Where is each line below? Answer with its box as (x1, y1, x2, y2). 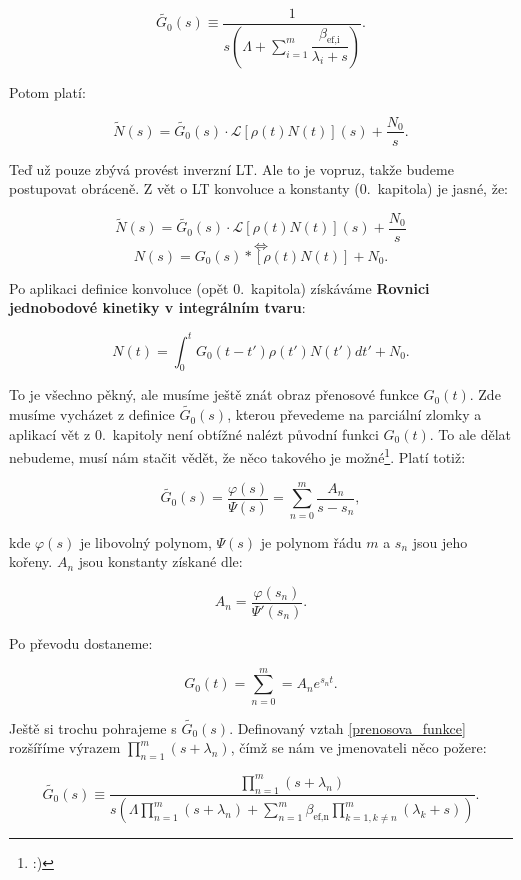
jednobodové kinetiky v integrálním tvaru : (9, 297, 306, 318)
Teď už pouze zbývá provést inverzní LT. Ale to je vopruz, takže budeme (9, 158, 454, 179)
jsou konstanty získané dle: (78, 551, 243, 572)
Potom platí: (9, 81, 86, 102)
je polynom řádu (260, 531, 362, 552)
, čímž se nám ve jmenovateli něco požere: (230, 737, 487, 758)
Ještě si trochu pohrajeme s (9, 717, 177, 738)
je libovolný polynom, (79, 531, 212, 552)
